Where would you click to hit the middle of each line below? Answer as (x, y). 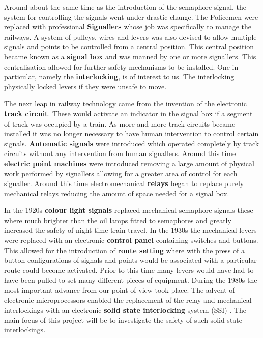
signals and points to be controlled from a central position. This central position (129, 47)
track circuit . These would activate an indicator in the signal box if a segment (128, 113)
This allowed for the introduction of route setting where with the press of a (125, 250)
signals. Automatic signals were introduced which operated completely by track (132, 143)
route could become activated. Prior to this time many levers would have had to (129, 270)
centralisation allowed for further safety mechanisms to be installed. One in (121, 66)
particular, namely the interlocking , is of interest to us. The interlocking (119, 76)
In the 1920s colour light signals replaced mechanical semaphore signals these (129, 210)
